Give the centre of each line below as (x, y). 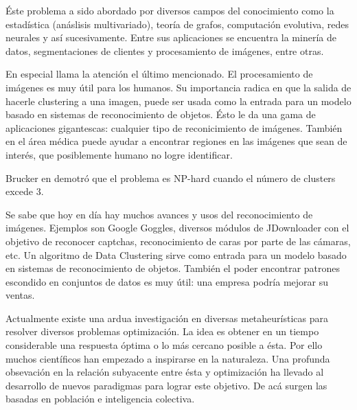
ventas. (20, 295)
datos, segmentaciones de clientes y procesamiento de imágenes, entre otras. (165, 50)
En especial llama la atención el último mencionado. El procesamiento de (159, 74)
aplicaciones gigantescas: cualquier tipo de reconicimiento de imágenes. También (174, 127)
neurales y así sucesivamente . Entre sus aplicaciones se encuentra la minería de (171, 37)
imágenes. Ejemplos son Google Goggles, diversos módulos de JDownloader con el (177, 228)
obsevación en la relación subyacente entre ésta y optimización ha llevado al (165, 372)
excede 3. (25, 191)
